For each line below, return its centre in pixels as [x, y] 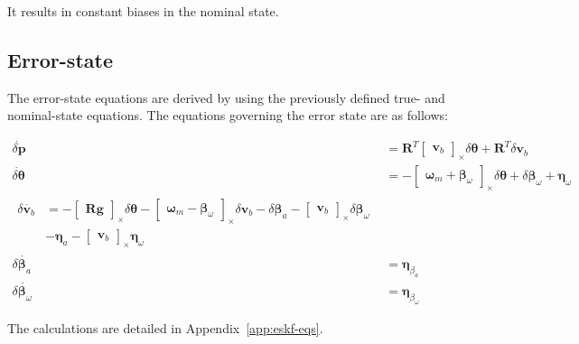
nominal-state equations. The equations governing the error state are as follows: [228, 115]
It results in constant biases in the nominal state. [143, 11]
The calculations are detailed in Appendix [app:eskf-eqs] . [165, 327]
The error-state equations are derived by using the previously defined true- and [226, 97]
